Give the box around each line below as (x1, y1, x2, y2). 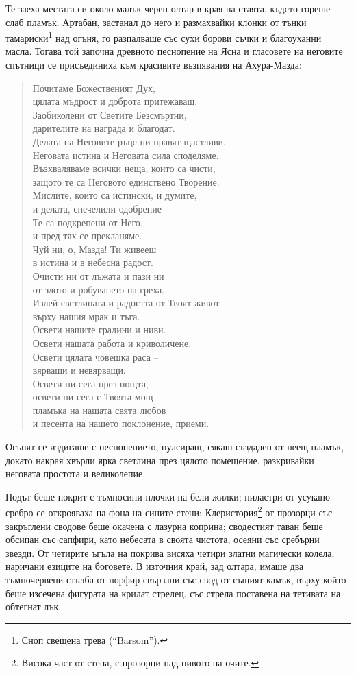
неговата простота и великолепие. (5, 466, 146, 481)
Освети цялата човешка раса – (32, 349, 159, 363)
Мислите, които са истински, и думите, (32, 188, 197, 202)
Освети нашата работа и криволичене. (32, 335, 192, 350)
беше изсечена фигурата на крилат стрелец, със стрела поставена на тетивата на (5, 586, 341, 600)
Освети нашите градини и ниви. (32, 322, 166, 337)
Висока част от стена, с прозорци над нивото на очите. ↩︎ (21, 655, 259, 670)
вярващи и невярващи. (32, 363, 126, 377)
